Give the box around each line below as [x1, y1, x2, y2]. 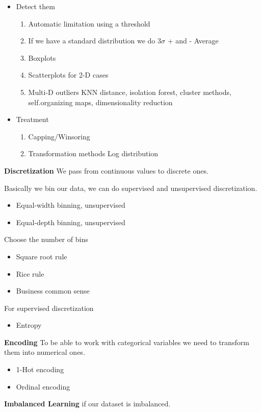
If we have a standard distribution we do [28, 35, 155, 46]
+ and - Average [167, 35, 219, 46]
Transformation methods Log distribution [28, 148, 159, 159]
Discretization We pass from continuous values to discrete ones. [4, 165, 208, 176]
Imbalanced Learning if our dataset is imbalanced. [4, 398, 171, 409]
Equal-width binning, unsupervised [16, 200, 125, 210]
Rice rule [16, 268, 44, 279]
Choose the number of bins [4, 234, 88, 245]
